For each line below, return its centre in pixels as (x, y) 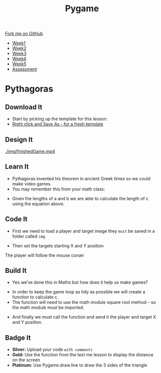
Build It (16, 271)
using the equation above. (38, 204)
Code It (16, 219)
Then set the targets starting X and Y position (58, 245)
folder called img (29, 236)
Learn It (17, 167)
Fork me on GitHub (24, 34)
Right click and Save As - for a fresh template (58, 124)
